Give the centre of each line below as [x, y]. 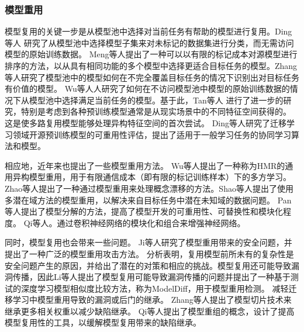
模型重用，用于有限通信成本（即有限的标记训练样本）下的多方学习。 [160, 177]
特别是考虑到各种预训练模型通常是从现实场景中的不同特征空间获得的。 [156, 111]
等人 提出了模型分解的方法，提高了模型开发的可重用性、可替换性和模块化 [144, 211]
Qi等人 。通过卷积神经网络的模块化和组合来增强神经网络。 [134, 222]
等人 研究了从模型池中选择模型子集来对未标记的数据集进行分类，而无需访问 [149, 42]
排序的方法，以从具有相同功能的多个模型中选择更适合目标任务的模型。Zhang [151, 65]
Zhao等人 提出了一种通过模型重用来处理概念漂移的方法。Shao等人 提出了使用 [149, 188]
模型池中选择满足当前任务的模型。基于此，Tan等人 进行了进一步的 [156, 100]
